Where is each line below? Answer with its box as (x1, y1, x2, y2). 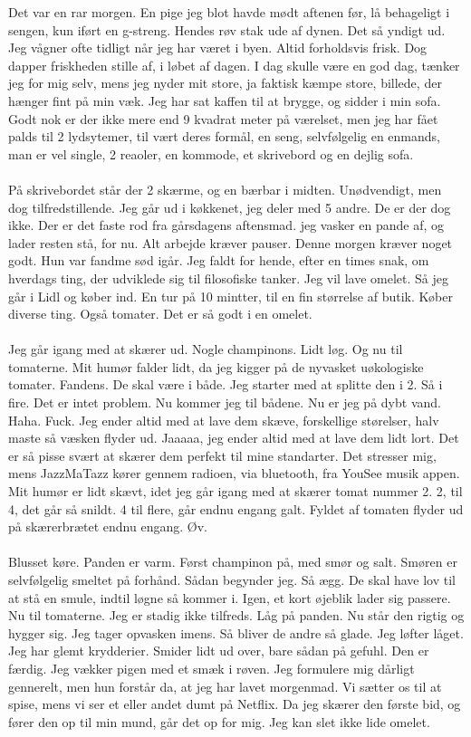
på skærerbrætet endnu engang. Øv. (8, 517, 207, 536)
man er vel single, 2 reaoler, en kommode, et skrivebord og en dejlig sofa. (8, 144, 414, 163)
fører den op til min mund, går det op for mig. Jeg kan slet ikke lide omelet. (8, 712, 430, 731)
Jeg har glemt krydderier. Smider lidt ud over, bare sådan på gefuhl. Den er (8, 641, 429, 660)
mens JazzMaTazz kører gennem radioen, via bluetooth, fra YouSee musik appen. (8, 464, 460, 483)
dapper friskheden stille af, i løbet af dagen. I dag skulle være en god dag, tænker (8, 55, 460, 74)
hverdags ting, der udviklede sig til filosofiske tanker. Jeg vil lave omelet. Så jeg (8, 268, 448, 287)
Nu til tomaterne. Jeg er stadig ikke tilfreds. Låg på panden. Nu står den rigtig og (8, 606, 465, 625)
